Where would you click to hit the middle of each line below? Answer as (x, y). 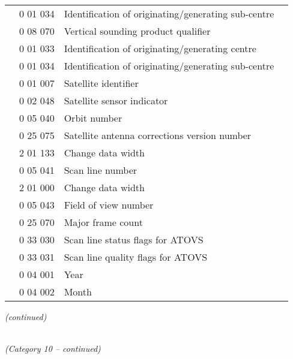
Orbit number (93, 118)
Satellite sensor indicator (116, 100)
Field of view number (109, 205)
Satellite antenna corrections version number (158, 135)
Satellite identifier (101, 83)
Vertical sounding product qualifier (137, 31)
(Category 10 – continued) (53, 349)
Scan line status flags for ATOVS (134, 239)
